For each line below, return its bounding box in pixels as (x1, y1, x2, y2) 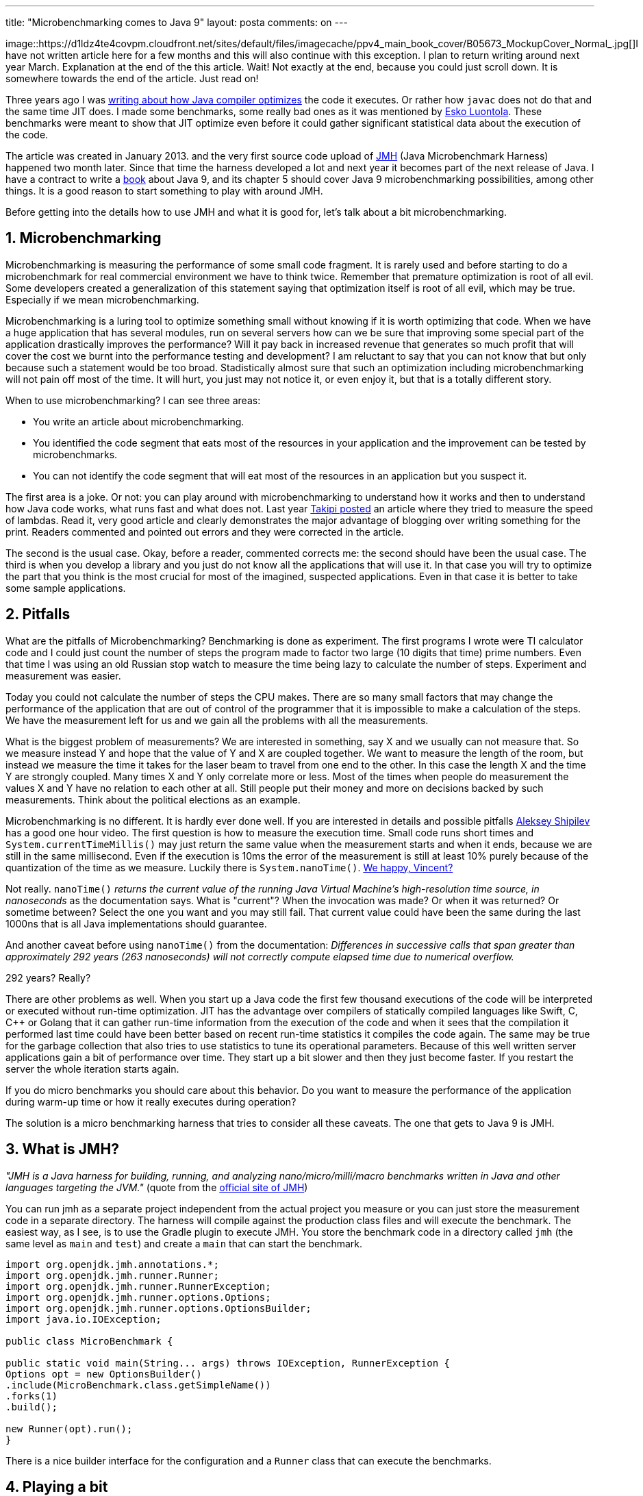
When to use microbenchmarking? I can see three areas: (5, 394, 261, 406)
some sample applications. (5, 582, 126, 594)
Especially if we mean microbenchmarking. (5, 293, 199, 306)
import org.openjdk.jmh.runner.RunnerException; (5, 1280, 271, 1292)
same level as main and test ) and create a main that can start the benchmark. (5, 1237, 363, 1249)
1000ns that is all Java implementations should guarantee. (5, 917, 267, 930)
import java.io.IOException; (5, 1313, 162, 1325)
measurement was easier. (5, 669, 121, 682)
